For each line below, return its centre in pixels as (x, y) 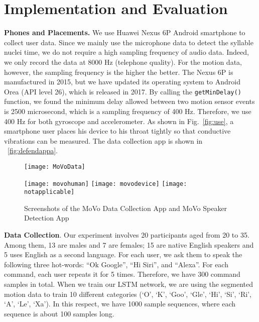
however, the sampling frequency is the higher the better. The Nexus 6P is (119, 72)
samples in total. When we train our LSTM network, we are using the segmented (129, 284)
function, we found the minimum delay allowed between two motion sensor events (129, 101)
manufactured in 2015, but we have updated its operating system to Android (122, 82)
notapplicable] (49, 192)
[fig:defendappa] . (33, 150)
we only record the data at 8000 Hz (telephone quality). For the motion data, (123, 62)
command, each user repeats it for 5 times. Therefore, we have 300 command (122, 274)
